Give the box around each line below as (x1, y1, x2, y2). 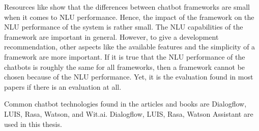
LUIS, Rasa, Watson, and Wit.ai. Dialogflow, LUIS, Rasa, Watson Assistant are (4, 108, 253, 119)
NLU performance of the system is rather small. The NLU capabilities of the (4, 21, 243, 32)
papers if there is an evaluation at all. (4, 81, 122, 92)
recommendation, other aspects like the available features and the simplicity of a (4, 41, 255, 52)
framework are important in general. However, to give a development (4, 31, 219, 42)
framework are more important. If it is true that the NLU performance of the (4, 51, 245, 62)
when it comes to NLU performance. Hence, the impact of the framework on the (4, 11, 254, 22)
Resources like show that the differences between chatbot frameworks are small (4, 2, 250, 12)
